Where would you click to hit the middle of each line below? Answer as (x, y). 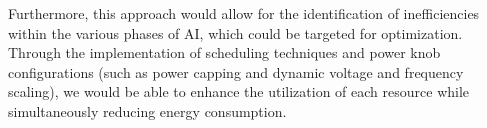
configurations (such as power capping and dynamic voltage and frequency (236, 71)
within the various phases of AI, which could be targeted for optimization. (235, 32)
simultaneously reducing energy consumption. (147, 110)
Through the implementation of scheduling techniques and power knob (224, 52)
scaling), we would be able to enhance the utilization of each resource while (239, 91)
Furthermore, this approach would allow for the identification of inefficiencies (244, 13)
